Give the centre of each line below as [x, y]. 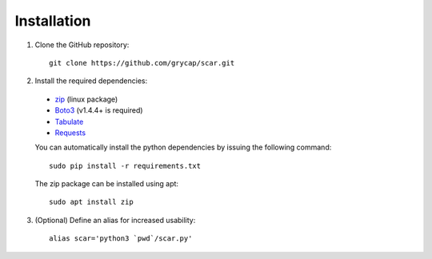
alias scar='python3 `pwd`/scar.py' [121, 239]
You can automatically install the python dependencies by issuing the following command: [183, 147]
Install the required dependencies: [91, 81]
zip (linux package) [86, 99]
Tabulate [69, 122]
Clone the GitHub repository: [82, 45]
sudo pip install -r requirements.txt [125, 165]
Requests [70, 133]
